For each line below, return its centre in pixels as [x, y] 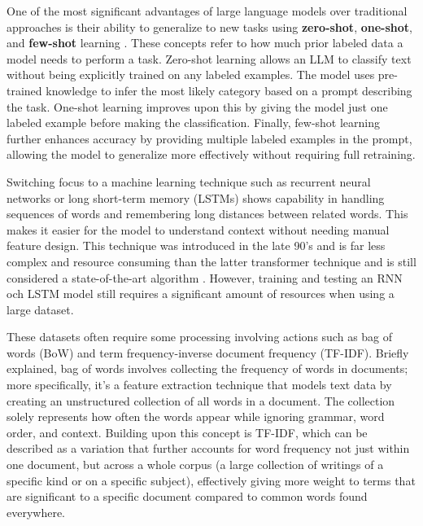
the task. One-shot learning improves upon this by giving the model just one [197, 106]
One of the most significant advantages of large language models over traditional [207, 11]
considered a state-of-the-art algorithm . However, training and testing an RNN [205, 277]
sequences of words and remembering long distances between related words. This [207, 214]
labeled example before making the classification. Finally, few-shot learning [194, 123]
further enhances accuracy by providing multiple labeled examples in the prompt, [209, 138]
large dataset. [40, 309]
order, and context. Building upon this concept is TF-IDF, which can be [187, 432]
